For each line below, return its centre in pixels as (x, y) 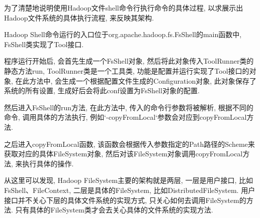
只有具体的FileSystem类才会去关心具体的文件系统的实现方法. (114, 210)
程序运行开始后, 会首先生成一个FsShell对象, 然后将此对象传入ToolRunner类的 (129, 61)
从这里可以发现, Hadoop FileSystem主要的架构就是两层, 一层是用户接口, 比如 (128, 180)
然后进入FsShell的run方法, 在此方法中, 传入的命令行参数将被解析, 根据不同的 (129, 107)
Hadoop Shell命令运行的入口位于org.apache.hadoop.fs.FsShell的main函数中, (123, 34)
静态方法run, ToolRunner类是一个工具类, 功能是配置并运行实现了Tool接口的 (127, 70)
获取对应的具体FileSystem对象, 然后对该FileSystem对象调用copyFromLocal (123, 154)
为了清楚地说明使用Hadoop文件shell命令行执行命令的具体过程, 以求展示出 (124, 8)
